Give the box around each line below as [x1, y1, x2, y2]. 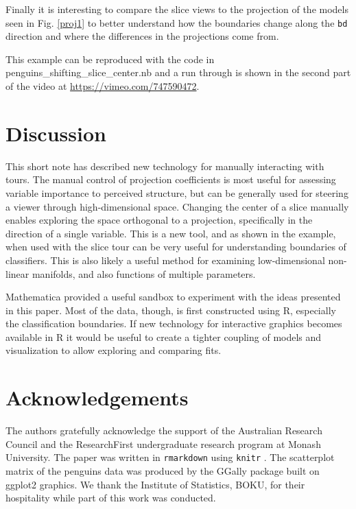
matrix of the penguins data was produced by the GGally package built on [5, 464, 320, 478]
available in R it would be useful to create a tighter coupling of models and [5, 329, 322, 344]
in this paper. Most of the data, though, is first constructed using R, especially [5, 303, 336, 317]
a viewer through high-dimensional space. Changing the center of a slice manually [5, 199, 349, 213]
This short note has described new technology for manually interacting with [5, 158, 324, 173]
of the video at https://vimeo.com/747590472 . [5, 79, 200, 93]
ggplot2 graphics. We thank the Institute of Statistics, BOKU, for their [5, 477, 305, 491]
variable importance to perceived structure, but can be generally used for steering [5, 185, 348, 200]
